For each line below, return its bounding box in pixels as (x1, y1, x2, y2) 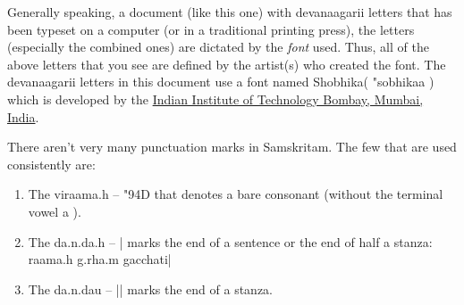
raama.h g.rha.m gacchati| (28, 250, 172, 268)
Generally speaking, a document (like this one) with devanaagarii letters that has (7, 3, 452, 21)
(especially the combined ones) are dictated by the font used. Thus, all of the (7, 37, 429, 56)
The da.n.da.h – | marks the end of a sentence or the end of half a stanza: (28, 232, 433, 251)
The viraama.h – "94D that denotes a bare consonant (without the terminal (28, 185, 443, 203)
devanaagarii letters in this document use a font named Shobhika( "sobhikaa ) (7, 72, 434, 91)
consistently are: (7, 154, 96, 173)
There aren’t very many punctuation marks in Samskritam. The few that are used (7, 137, 457, 156)
